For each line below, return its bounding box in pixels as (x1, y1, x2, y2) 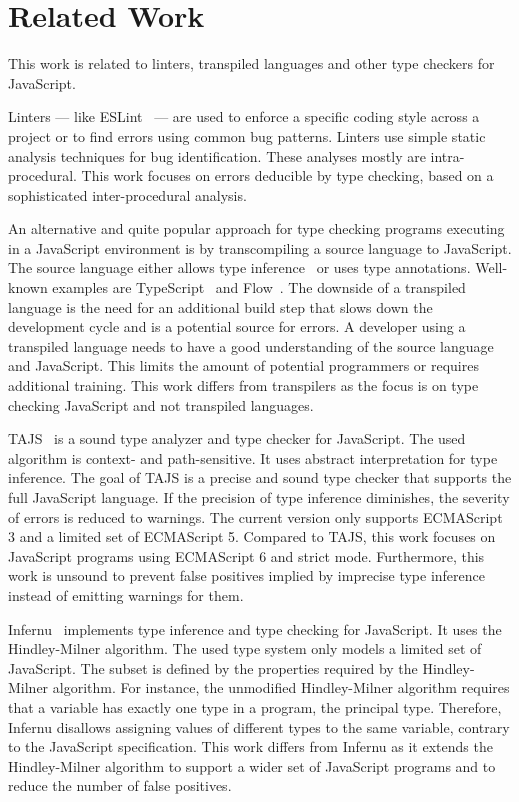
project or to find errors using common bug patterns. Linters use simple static (8, 125, 486, 146)
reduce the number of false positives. (8, 775, 232, 796)
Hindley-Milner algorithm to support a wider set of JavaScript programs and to (8, 755, 496, 776)
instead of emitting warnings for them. (8, 584, 244, 605)
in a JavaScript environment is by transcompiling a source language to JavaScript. (8, 237, 512, 258)
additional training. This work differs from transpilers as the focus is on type (8, 375, 479, 396)
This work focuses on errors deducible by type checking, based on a (81, 165, 494, 186)
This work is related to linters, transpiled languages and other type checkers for (8, 53, 495, 74)
